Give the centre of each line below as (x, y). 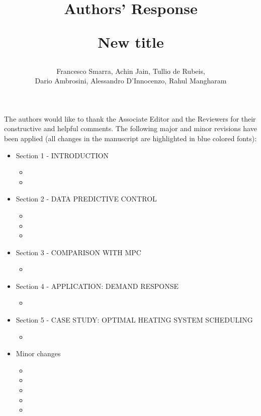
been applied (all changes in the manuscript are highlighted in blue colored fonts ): (130, 138)
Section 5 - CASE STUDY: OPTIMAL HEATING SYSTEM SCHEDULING (134, 320)
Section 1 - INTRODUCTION (62, 155)
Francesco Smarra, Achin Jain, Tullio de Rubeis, (131, 71)
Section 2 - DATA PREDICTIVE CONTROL (86, 199)
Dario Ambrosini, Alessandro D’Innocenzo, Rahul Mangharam (131, 81)
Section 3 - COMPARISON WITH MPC (78, 252)
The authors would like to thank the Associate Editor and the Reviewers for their (130, 118)
